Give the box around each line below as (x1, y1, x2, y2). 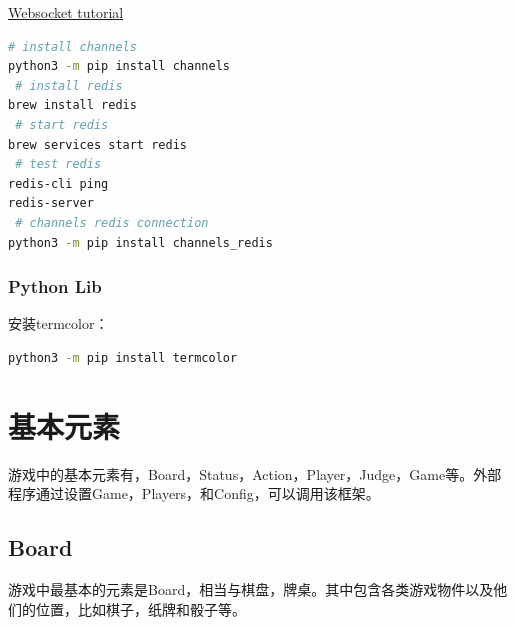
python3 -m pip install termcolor (8, 350, 238, 365)
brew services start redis (8, 137, 187, 152)
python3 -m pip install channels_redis (8, 235, 273, 250)
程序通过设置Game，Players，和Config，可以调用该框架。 (8, 483, 380, 504)
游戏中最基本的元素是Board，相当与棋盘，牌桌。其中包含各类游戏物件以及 (8, 579, 494, 600)
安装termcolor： (8, 313, 109, 334)
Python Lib (8, 274, 102, 299)
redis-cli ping (8, 176, 109, 191)
